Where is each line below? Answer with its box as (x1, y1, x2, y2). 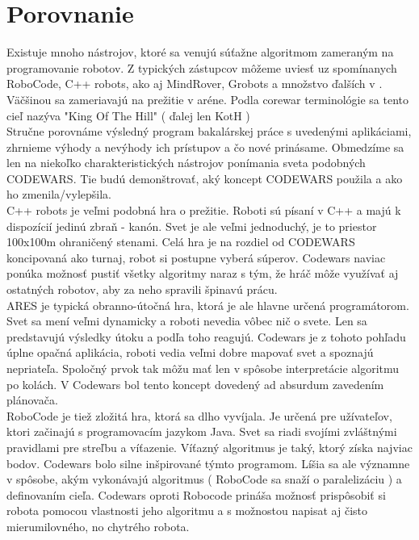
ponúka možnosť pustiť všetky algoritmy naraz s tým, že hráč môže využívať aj (6, 265, 399, 282)
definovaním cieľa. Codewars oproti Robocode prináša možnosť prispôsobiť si (6, 486, 386, 503)
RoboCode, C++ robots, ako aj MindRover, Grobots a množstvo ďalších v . (6, 75, 383, 92)
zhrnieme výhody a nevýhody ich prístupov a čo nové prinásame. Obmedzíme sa (6, 138, 404, 155)
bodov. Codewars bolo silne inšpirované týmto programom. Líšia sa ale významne (6, 454, 410, 471)
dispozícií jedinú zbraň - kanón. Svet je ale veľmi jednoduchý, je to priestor (6, 217, 377, 234)
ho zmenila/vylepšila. (6, 186, 111, 203)
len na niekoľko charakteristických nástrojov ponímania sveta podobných (6, 154, 366, 171)
